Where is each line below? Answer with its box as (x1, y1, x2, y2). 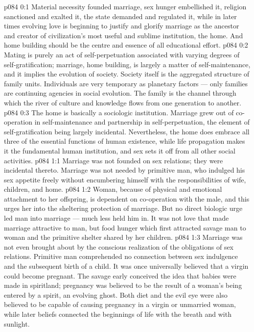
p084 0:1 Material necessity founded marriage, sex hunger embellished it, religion (4, 1, 247, 11)
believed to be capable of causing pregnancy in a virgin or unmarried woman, (4, 299, 236, 309)
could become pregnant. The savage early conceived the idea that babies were (4, 270, 236, 281)
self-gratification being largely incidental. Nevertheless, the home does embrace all (4, 126, 250, 136)
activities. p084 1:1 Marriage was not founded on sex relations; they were (4, 155, 223, 165)
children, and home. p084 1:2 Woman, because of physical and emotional (4, 184, 222, 194)
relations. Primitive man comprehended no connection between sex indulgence (4, 251, 238, 261)
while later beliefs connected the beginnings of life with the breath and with (4, 309, 231, 319)
